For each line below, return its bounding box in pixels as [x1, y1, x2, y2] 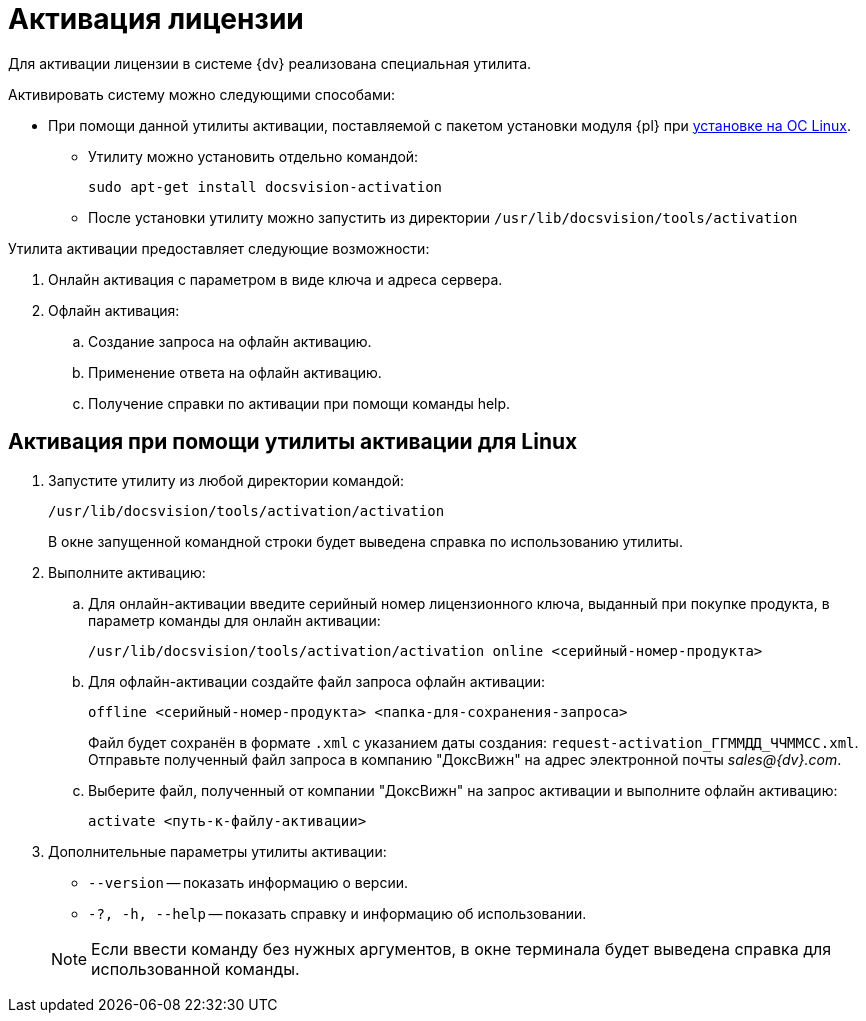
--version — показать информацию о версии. [88, 873, 408, 891]
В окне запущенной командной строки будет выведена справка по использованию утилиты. [48, 532, 683, 550]
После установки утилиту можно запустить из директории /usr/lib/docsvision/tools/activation [88, 208, 798, 226]
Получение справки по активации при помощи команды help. [88, 394, 511, 412]
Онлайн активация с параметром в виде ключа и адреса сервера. [48, 270, 503, 288]
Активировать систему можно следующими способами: [8, 85, 396, 103]
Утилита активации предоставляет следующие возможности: [8, 239, 430, 257]
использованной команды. [91, 958, 300, 979]
